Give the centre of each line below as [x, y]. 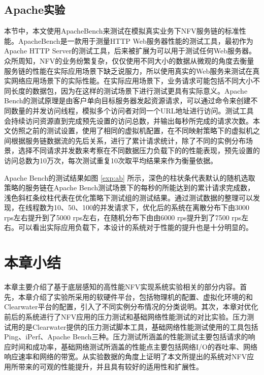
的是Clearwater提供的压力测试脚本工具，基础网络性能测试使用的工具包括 [138, 326]
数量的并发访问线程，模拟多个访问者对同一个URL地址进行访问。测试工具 [132, 110]
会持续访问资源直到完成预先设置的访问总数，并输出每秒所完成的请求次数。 [128, 120]
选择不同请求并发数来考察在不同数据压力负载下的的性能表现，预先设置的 [139, 150]
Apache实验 [35, 9]
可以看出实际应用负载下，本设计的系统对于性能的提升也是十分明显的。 [135, 227]
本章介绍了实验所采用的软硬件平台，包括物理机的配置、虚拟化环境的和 [135, 296]
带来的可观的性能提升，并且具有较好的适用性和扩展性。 [110, 366]
